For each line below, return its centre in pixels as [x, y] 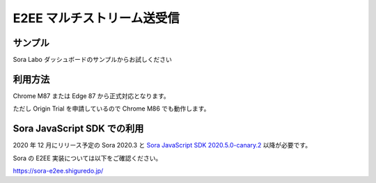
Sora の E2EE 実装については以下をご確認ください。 [87, 158]
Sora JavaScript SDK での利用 [78, 129]
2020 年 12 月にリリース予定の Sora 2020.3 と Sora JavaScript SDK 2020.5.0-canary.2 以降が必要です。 [162, 145]
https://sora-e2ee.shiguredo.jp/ [58, 171]
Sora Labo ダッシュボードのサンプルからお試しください [92, 60]
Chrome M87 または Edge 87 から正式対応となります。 [91, 96]
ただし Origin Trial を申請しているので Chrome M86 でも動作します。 [111, 109]
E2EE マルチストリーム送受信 [96, 18]
